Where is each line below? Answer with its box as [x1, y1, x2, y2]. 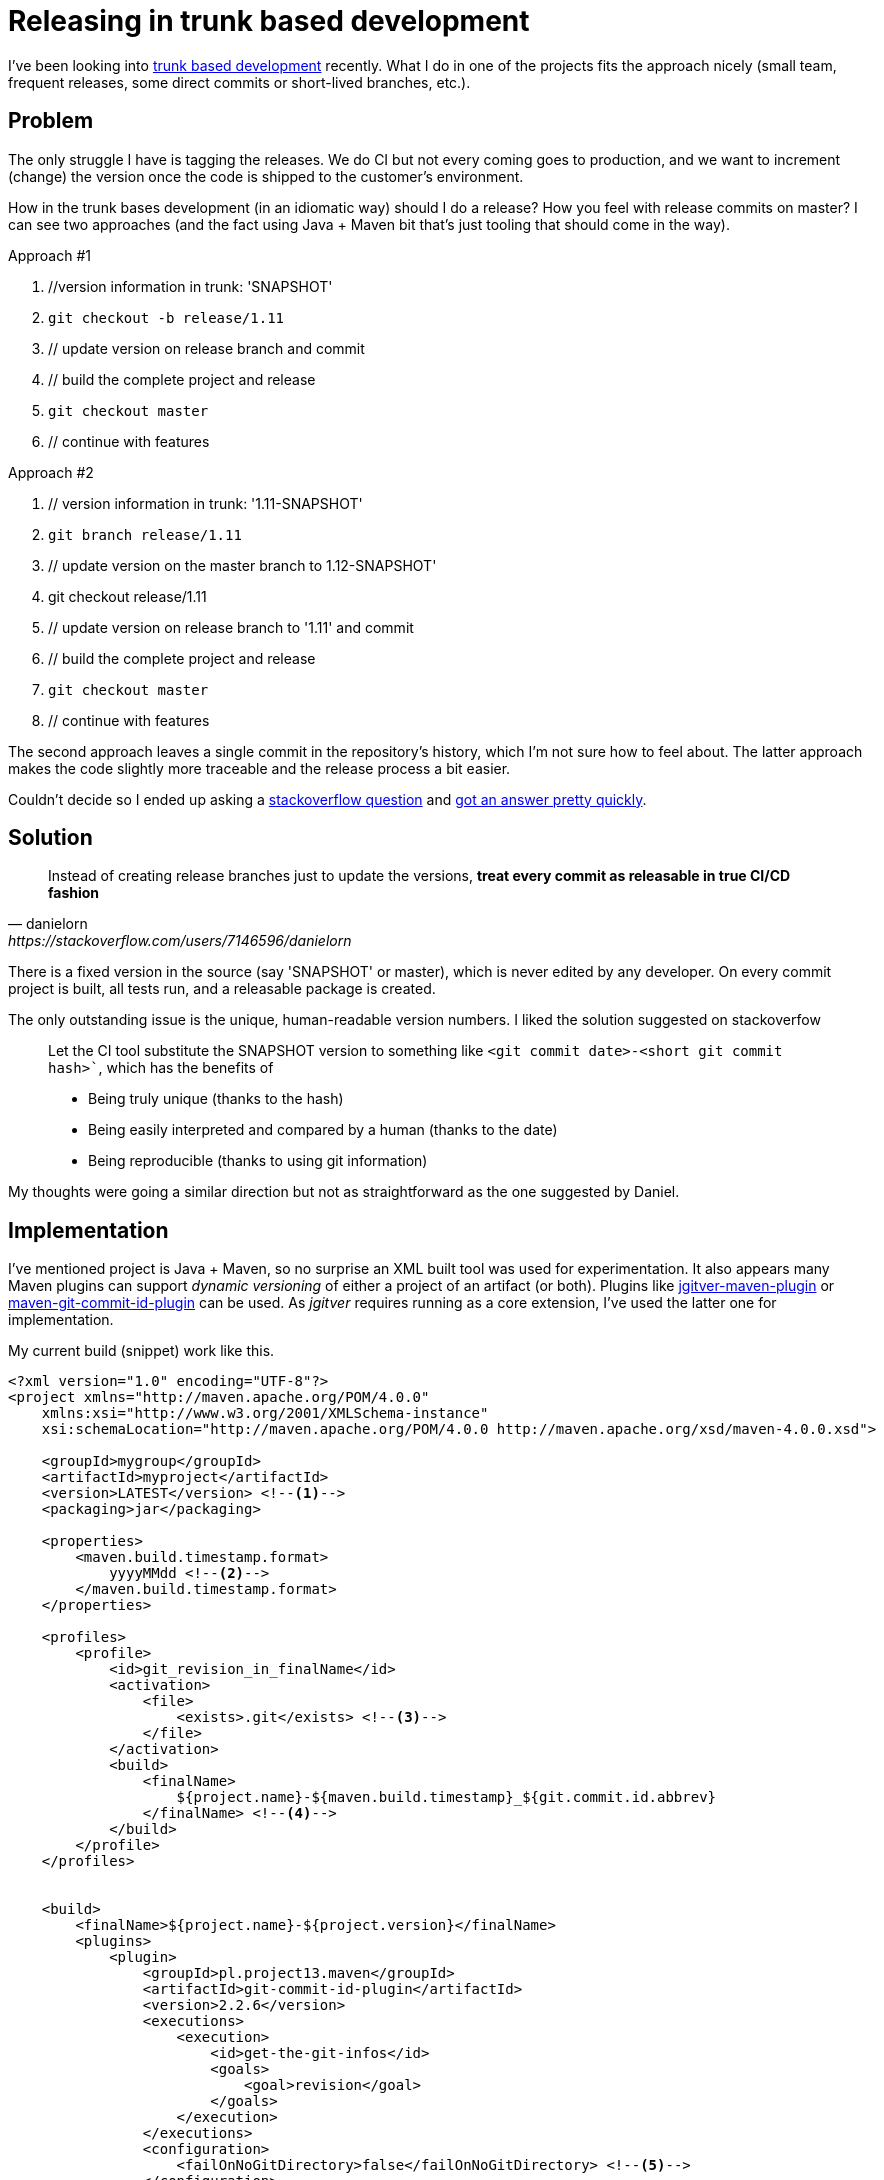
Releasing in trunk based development [8, 4, 530, 38]
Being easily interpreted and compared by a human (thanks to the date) [88, 1121, 558, 1139]
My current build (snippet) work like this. [8, 1342, 275, 1360]
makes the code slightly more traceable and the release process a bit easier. [8, 759, 511, 777]
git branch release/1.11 [48, 526, 242, 543]
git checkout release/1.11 [48, 587, 207, 605]
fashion [48, 884, 100, 902]
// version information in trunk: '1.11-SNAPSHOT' [48, 494, 363, 512]
